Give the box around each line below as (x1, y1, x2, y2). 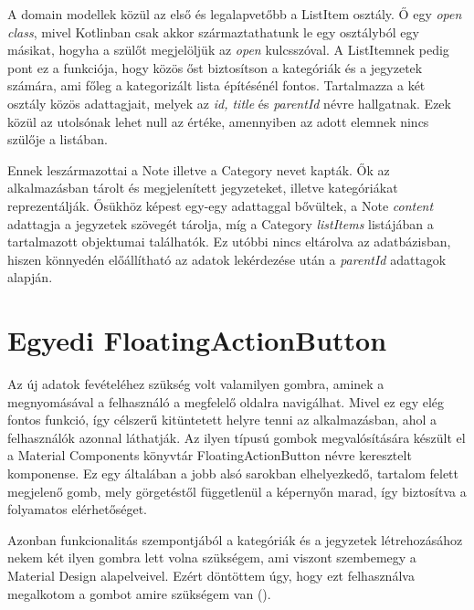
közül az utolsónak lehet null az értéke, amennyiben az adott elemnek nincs (7, 111, 429, 131)
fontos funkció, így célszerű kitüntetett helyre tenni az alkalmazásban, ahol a (7, 410, 437, 429)
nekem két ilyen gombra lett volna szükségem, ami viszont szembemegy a (7, 548, 416, 567)
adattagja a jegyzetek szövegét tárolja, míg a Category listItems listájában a (7, 214, 434, 233)
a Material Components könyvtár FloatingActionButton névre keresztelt (7, 446, 412, 465)
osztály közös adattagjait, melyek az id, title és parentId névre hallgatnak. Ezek (7, 93, 451, 112)
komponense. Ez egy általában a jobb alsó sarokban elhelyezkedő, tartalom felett (7, 464, 459, 482)
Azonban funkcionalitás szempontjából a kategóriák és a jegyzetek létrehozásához (7, 530, 463, 549)
